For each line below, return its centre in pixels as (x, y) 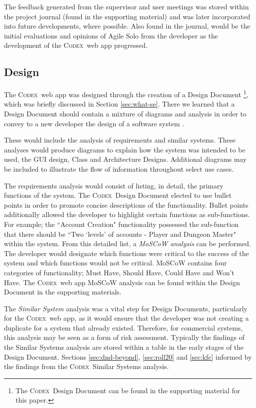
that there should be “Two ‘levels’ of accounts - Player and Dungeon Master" (120, 234)
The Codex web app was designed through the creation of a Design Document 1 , (126, 93)
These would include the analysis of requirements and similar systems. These (120, 140)
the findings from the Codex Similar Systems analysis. (86, 366)
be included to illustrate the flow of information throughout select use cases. (119, 168)
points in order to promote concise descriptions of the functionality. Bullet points (126, 204)
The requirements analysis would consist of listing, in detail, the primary (114, 185)
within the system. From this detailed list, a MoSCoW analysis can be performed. (128, 243)
